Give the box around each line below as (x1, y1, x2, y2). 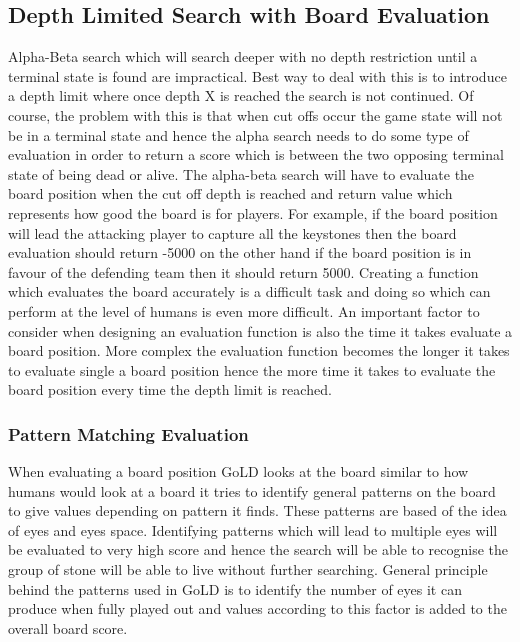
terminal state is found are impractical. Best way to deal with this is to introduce (8, 65, 507, 86)
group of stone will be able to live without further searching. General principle (8, 559, 488, 580)
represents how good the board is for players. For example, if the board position (8, 202, 498, 223)
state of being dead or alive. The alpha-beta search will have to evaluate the (8, 163, 475, 184)
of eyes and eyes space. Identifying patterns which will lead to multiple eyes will (8, 519, 498, 540)
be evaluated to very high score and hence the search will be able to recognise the (8, 539, 509, 560)
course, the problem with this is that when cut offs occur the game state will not (8, 104, 503, 125)
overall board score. (8, 617, 128, 638)
